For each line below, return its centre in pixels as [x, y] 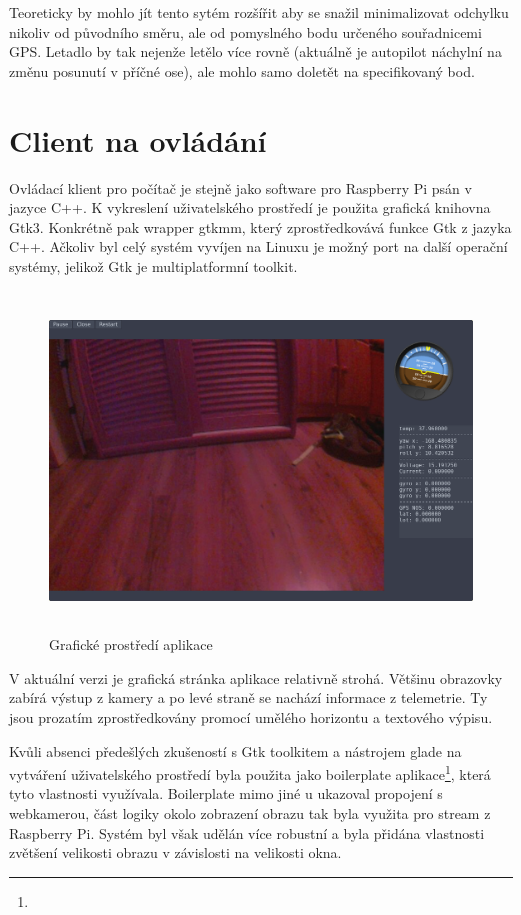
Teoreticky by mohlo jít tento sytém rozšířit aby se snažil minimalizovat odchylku [259, 12]
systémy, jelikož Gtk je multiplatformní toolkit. [153, 265]
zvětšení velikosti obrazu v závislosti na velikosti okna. [175, 852]
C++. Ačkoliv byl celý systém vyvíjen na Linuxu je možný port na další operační [258, 246]
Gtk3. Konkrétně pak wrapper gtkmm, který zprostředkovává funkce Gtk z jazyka [260, 226]
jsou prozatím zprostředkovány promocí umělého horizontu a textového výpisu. [251, 717]
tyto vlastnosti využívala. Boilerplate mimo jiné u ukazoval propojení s [226, 793]
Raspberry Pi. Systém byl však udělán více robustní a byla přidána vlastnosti [247, 832]
